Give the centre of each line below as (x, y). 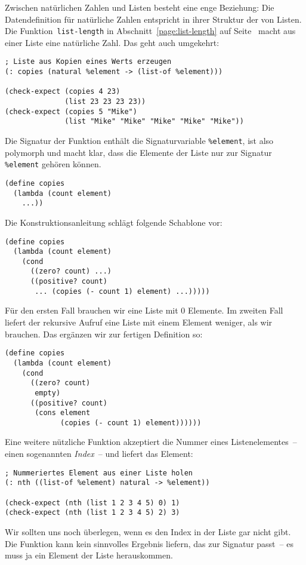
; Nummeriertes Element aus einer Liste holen (99, 473)
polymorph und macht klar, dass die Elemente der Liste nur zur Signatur (138, 152)
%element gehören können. (53, 164)
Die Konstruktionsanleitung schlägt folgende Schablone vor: (114, 222)
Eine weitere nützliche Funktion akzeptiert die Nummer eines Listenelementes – (151, 442)
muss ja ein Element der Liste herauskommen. (89, 555)
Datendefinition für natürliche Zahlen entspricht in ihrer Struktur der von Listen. (153, 19)
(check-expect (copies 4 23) (63, 92)
